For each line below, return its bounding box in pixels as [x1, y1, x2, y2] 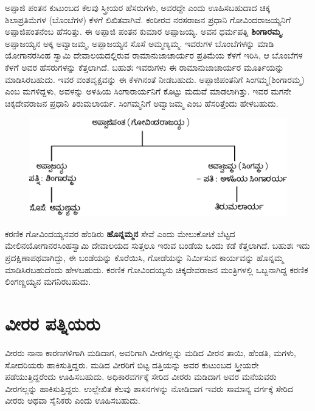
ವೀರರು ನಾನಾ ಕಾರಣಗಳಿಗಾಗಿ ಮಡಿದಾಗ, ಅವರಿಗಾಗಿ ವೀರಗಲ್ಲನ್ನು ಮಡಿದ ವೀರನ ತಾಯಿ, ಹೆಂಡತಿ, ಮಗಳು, [5, 346, 296, 359]
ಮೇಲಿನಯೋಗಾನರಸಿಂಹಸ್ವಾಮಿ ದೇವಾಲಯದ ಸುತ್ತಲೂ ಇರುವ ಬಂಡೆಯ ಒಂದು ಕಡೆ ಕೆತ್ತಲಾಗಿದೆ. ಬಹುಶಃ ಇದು [5, 239, 310, 252]
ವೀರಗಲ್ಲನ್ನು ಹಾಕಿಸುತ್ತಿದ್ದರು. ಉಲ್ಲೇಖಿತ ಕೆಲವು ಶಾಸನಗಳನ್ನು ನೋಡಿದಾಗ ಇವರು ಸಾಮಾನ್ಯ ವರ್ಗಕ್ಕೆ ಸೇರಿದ [5, 382, 294, 395]
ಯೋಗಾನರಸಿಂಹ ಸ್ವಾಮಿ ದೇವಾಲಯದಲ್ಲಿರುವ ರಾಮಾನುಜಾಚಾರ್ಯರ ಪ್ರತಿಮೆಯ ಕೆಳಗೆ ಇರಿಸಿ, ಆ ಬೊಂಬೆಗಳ [5, 49, 303, 62]
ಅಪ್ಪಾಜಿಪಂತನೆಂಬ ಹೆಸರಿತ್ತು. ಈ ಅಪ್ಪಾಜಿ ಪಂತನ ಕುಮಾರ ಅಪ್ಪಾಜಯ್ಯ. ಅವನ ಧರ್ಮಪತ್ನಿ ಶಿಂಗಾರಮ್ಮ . [5, 25, 284, 38]
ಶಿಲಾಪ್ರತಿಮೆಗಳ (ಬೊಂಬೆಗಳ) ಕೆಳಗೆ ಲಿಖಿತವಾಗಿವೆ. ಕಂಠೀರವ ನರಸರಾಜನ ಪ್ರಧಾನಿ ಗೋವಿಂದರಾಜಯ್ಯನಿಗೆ [5, 13, 291, 26]
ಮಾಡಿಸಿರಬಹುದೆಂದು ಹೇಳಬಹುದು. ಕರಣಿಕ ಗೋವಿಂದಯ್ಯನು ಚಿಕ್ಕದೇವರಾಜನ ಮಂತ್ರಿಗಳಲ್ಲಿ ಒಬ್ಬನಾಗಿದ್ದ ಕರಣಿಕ [5, 263, 308, 276]
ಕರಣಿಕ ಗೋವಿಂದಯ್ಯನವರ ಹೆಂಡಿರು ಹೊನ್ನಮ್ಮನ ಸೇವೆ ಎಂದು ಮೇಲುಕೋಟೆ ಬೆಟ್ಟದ [5, 227, 235, 240]
